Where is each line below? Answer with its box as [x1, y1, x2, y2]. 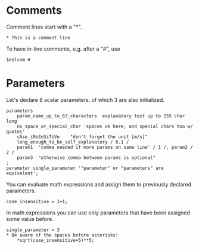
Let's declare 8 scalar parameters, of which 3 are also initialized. [6, 96, 165, 103]
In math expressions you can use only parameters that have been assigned [6, 209, 191, 216]
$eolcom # [6, 57, 31, 63]
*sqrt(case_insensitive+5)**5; [17, 237, 95, 243]
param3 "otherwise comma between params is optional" [17, 154, 156, 161]
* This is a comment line [6, 35, 70, 41]
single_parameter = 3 [6, 227, 60, 233]
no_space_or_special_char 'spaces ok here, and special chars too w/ [17, 123, 194, 129]
